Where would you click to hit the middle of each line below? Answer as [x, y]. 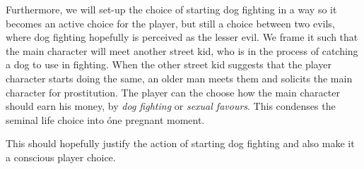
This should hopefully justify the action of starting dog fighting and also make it [180, 143]
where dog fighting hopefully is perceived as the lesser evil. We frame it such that [182, 37]
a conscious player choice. [61, 157]
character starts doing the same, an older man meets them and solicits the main [179, 78]
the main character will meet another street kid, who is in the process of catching [182, 50]
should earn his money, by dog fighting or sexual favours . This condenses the [171, 106]
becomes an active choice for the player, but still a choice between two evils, [170, 23]
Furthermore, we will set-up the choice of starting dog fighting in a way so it [171, 9]
